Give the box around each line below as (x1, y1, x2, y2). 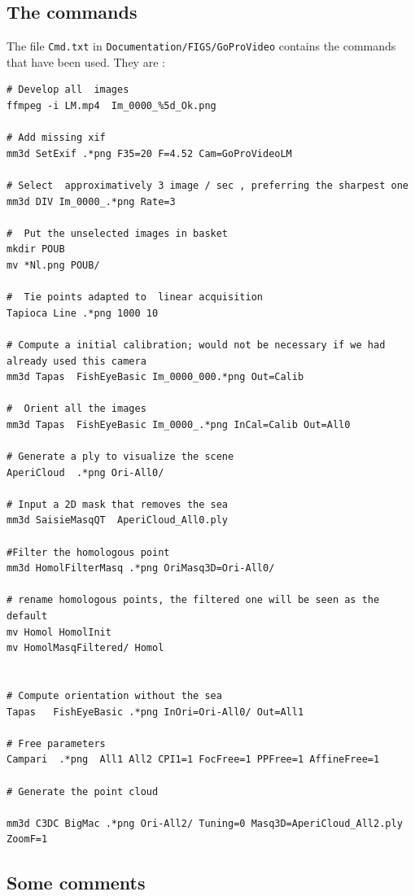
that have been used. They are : (7, 53, 165, 70)
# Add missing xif (7, 132, 106, 144)
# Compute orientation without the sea (7, 690, 222, 702)
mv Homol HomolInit (7, 626, 111, 638)
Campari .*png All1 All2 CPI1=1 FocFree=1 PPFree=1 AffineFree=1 (7, 754, 380, 766)
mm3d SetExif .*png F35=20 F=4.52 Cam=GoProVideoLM (7, 147, 292, 160)
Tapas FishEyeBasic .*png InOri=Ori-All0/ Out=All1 (7, 706, 304, 718)
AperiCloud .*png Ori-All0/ (7, 466, 164, 479)
